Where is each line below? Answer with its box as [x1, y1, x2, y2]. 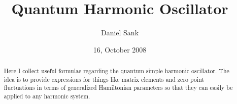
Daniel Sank [100, 27, 139, 38]
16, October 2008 [93, 44, 147, 55]
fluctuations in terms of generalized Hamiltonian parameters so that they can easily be [4, 83, 233, 92]
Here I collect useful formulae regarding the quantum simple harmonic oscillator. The [4, 67, 229, 75]
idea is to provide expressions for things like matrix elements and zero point [4, 75, 205, 83]
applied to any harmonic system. [4, 92, 90, 100]
